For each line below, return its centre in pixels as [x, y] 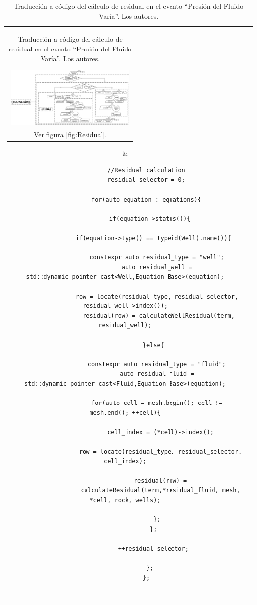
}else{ [153, 345]
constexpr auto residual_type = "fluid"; [157, 364]
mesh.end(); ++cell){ [125, 413]
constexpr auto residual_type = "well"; [157, 258]
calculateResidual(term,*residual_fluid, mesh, [160, 490]
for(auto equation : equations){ [146, 199]
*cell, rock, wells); [125, 500]
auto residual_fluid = [157, 374]
